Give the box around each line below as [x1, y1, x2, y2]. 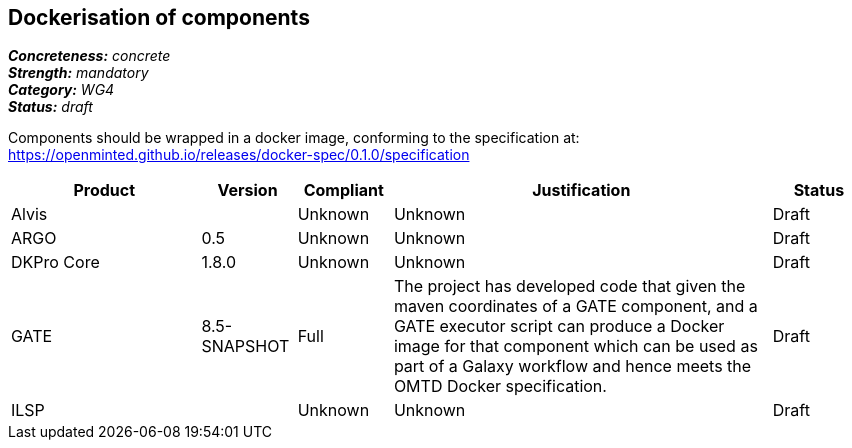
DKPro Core [11, 252, 100, 273]
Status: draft [8, 98, 93, 116]
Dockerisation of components [8, 5, 310, 30]
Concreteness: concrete [8, 47, 171, 65]
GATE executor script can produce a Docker [393, 316, 725, 337]
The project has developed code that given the [393, 276, 746, 297]
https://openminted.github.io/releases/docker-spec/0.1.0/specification [8, 146, 470, 164]
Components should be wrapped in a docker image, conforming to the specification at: [8, 129, 580, 147]
